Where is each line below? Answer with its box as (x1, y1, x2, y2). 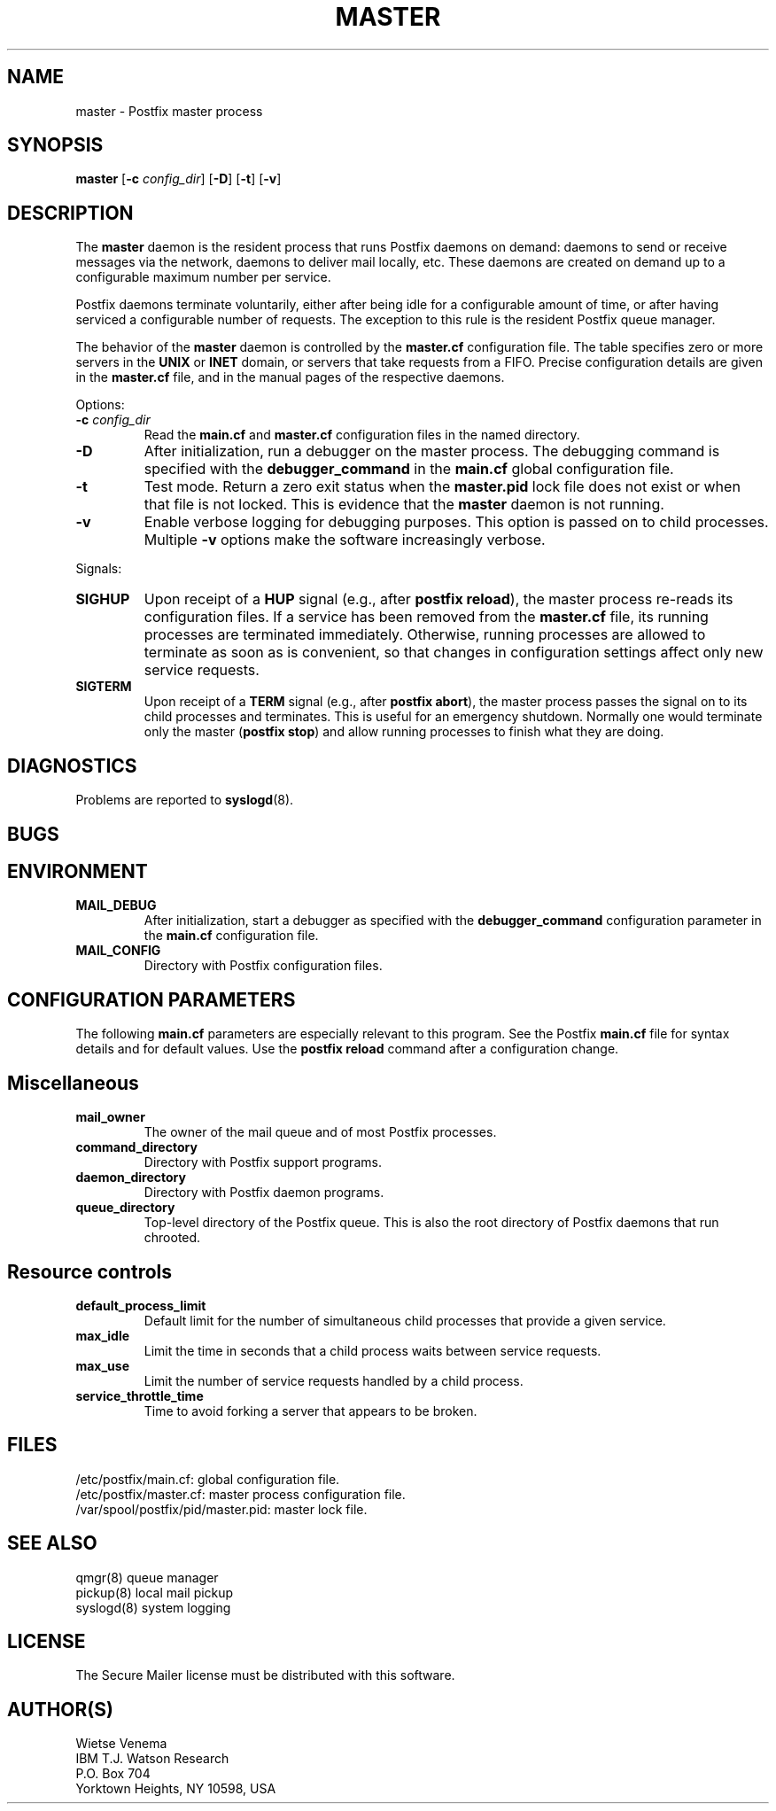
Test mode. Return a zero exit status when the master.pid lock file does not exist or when (144, 478, 741, 496)
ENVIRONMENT (7, 859, 148, 882)
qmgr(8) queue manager (75, 1569, 219, 1585)
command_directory (75, 1139, 198, 1155)
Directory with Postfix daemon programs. (144, 1185, 384, 1201)
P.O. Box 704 (75, 1766, 151, 1782)
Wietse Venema (75, 1736, 167, 1752)
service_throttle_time (75, 1387, 204, 1403)
